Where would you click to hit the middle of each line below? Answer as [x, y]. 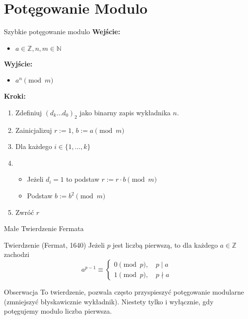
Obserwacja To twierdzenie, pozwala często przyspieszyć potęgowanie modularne [124, 292]
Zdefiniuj [29, 112]
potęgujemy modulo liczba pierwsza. [58, 311]
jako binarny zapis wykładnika [125, 112]
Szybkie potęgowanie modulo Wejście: [62, 32]
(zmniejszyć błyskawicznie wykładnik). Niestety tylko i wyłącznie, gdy [109, 301]
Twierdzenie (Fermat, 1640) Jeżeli [54, 245]
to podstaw [83, 179]
